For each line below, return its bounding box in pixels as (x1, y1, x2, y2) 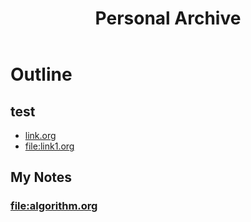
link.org (24, 130, 57, 141)
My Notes (10, 169, 73, 186)
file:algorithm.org (10, 199, 98, 213)
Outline (10, 63, 73, 86)
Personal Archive (94, 7, 242, 30)
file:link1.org (24, 140, 75, 152)
